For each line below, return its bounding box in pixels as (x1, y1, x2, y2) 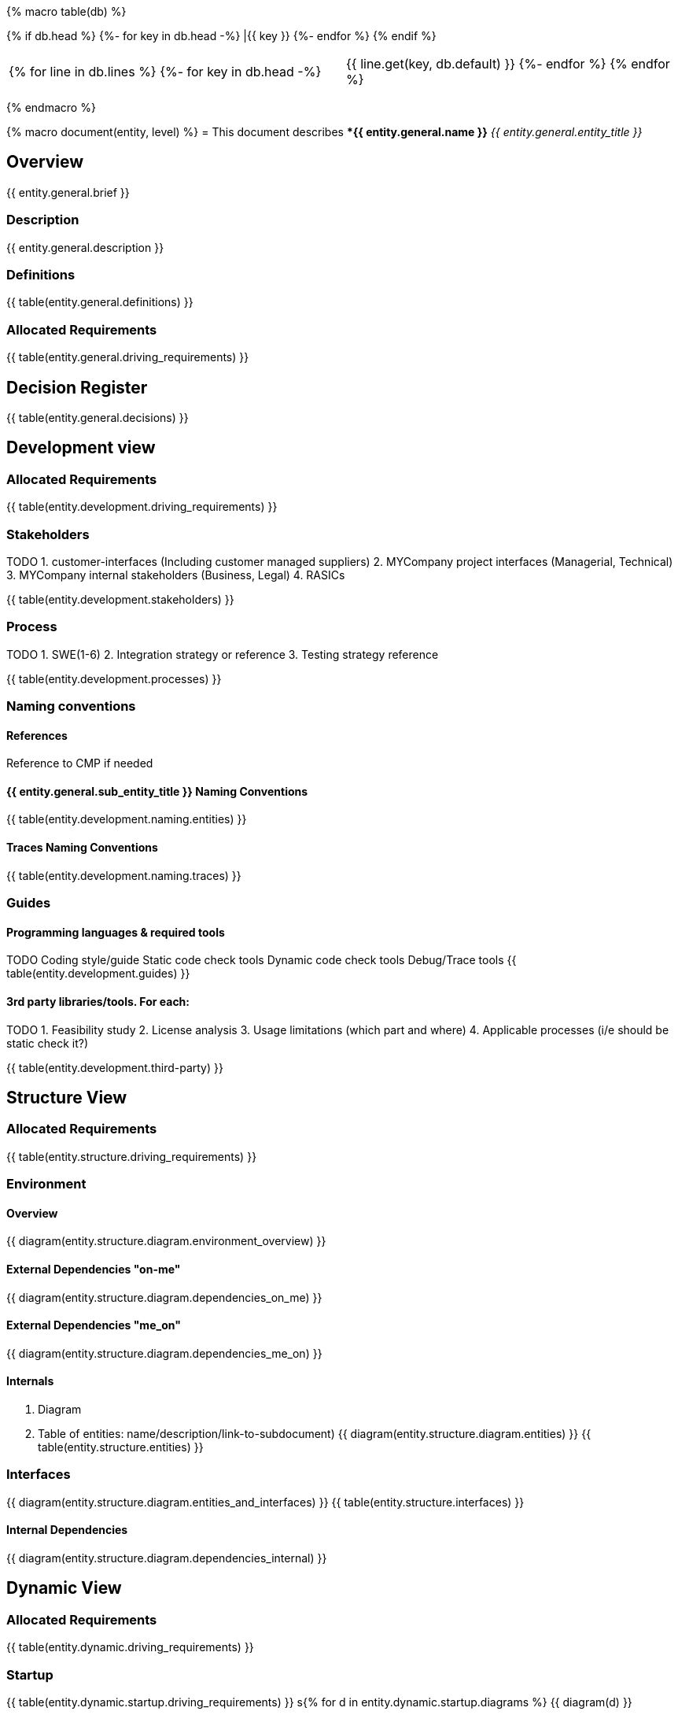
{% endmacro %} (6, 101, 96, 114)
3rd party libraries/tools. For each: (6, 994, 190, 1008)
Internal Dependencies (6, 1523, 128, 1537)
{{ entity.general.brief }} (6, 185, 130, 199)
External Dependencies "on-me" (6, 1262, 181, 1276)
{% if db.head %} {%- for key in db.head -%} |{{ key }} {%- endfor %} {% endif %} (6, 29, 437, 43)
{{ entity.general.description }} (6, 240, 164, 254)
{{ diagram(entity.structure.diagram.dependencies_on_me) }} (6, 1290, 322, 1304)
